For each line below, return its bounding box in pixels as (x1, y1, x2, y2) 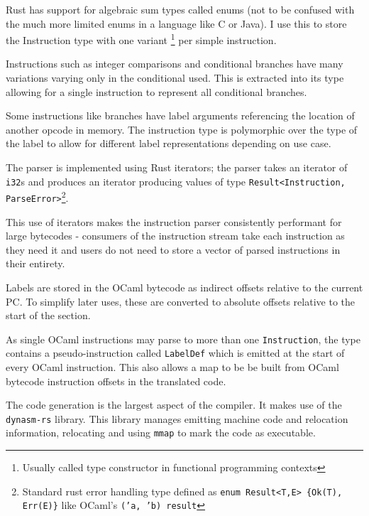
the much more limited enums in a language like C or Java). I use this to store (6, 16, 347, 31)
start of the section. (6, 308, 91, 323)
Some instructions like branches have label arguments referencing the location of (6, 108, 355, 123)
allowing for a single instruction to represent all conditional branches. (6, 84, 307, 99)
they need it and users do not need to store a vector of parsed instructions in (6, 242, 341, 257)
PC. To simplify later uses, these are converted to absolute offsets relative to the (6, 294, 355, 308)
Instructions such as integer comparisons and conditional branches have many (6, 56, 343, 71)
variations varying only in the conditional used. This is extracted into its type (6, 70, 344, 85)
